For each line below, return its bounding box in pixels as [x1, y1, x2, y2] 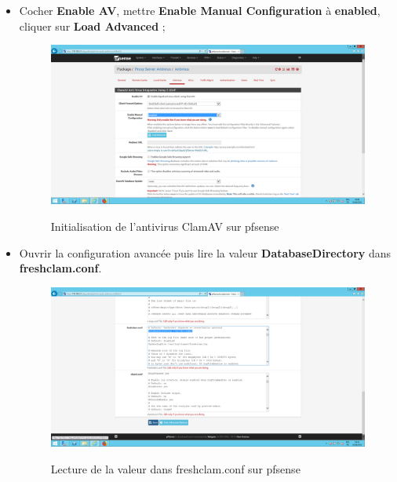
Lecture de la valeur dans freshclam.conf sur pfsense [50, 460, 300, 477]
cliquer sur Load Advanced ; [19, 17, 166, 34]
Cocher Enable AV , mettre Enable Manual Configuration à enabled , [19, 2, 381, 18]
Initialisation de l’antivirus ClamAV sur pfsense [50, 218, 279, 234]
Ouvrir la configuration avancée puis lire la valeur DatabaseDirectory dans [19, 244, 392, 261]
